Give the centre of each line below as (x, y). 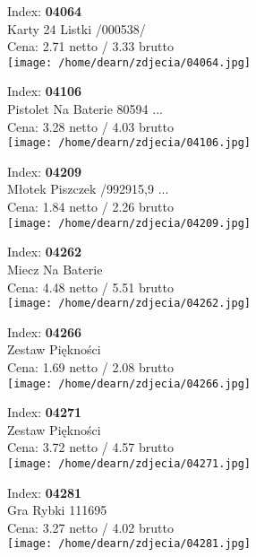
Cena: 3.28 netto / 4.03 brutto (90, 126)
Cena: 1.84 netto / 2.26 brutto (90, 207)
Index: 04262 (45, 252)
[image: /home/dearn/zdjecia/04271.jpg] (129, 463)
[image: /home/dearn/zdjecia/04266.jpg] (129, 383)
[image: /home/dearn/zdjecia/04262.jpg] (129, 304)
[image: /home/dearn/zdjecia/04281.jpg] (129, 544)
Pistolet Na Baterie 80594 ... (85, 109)
